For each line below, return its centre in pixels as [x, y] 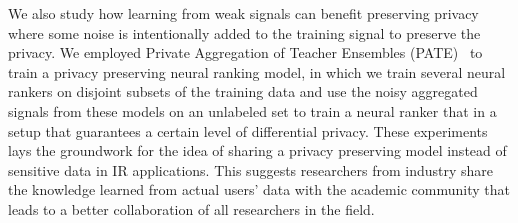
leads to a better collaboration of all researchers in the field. [191, 208]
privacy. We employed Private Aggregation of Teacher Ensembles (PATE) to [245, 52]
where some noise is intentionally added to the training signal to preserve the [244, 32]
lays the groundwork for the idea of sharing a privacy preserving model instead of [257, 150]
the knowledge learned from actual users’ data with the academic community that [259, 189]
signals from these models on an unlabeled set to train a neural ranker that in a [252, 110]
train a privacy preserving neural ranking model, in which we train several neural [257, 71]
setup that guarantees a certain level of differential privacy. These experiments [248, 130]
